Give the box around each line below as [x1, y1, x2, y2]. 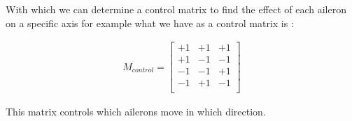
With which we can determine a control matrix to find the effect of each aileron [6, 2, 347, 16]
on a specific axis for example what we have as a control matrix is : [6, 15, 294, 30]
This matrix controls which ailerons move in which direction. [6, 104, 266, 119]
